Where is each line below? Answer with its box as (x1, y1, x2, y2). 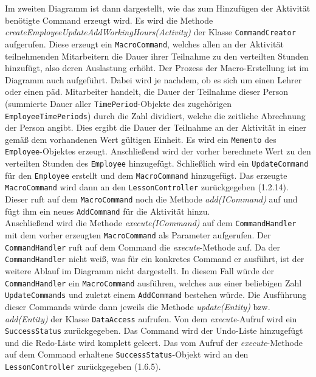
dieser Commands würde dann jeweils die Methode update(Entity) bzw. (5, 300, 270, 313)
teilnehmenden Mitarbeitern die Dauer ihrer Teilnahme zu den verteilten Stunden (5, 49, 309, 62)
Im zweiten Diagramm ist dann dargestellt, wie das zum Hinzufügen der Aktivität (5, 2, 311, 14)
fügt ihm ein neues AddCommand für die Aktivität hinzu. (5, 204, 210, 217)
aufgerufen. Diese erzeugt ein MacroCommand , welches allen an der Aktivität (5, 37, 284, 50)
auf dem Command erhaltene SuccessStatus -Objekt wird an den (5, 348, 249, 361)
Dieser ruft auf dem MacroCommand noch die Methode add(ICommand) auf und (5, 193, 298, 206)
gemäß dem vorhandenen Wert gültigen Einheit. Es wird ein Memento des (5, 133, 276, 145)
